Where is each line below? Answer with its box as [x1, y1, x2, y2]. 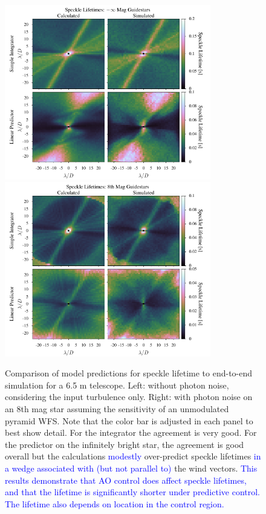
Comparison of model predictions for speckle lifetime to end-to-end [5, 367, 253, 379]
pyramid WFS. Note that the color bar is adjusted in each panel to [5, 414, 253, 427]
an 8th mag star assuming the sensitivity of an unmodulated [5, 402, 229, 415]
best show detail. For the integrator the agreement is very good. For [5, 426, 257, 439]
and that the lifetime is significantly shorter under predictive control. [5, 486, 261, 498]
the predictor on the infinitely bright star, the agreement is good [5, 438, 244, 450]
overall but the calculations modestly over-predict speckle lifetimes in [5, 450, 261, 462]
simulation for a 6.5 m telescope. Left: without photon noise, [5, 378, 229, 391]
